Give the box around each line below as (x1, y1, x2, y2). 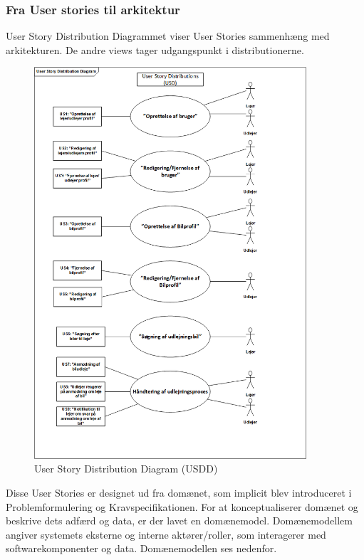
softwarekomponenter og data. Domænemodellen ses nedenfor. (6, 541, 277, 556)
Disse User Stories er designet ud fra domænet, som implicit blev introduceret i (6, 485, 352, 500)
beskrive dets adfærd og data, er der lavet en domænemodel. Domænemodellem (6, 513, 353, 528)
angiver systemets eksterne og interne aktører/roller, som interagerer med (6, 527, 326, 541)
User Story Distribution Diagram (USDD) (34, 461, 218, 476)
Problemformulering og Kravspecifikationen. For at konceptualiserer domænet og (6, 499, 358, 514)
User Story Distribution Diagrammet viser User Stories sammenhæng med (6, 28, 330, 43)
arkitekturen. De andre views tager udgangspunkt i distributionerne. (6, 42, 304, 57)
